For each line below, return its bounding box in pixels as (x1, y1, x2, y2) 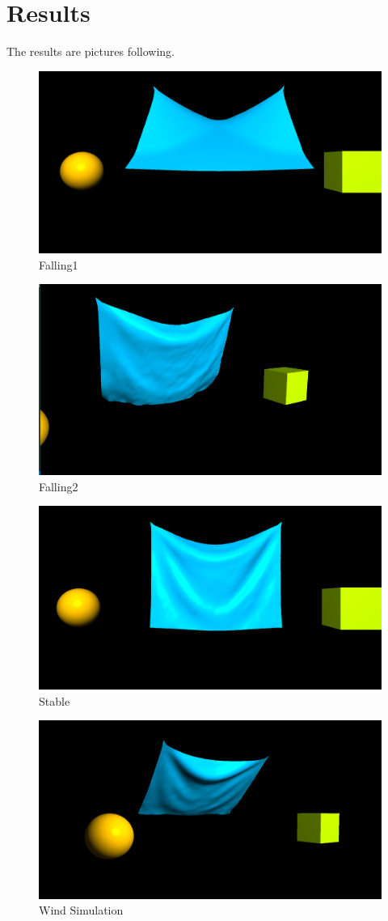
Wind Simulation (39, 902, 124, 919)
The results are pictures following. (6, 43, 175, 60)
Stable (39, 692, 70, 709)
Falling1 (39, 256, 78, 273)
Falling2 (39, 477, 78, 494)
